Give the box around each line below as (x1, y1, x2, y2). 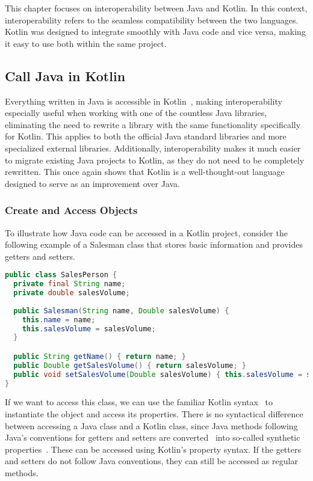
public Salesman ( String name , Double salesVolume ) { (13, 306, 229, 315)
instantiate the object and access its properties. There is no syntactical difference (5, 408, 303, 420)
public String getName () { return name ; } (13, 352, 186, 361)
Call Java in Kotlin (5, 66, 126, 85)
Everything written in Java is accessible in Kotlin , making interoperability (5, 94, 282, 107)
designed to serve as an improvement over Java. (5, 177, 180, 189)
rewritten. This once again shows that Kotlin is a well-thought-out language (5, 165, 285, 178)
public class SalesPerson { (5, 271, 117, 280)
